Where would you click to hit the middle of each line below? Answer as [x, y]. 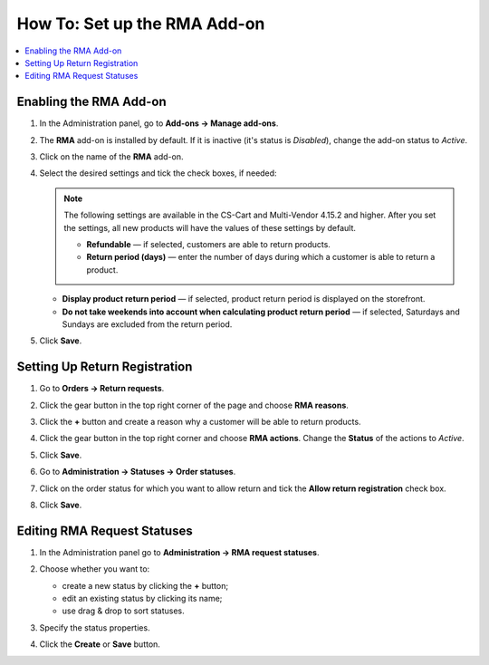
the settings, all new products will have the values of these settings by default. [210, 227]
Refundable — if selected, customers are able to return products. [208, 244]
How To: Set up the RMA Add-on [141, 24]
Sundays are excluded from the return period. [147, 324]
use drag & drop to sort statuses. [123, 611]
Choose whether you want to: [95, 569]
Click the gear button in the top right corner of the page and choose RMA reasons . [194, 405]
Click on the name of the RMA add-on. [111, 157]
